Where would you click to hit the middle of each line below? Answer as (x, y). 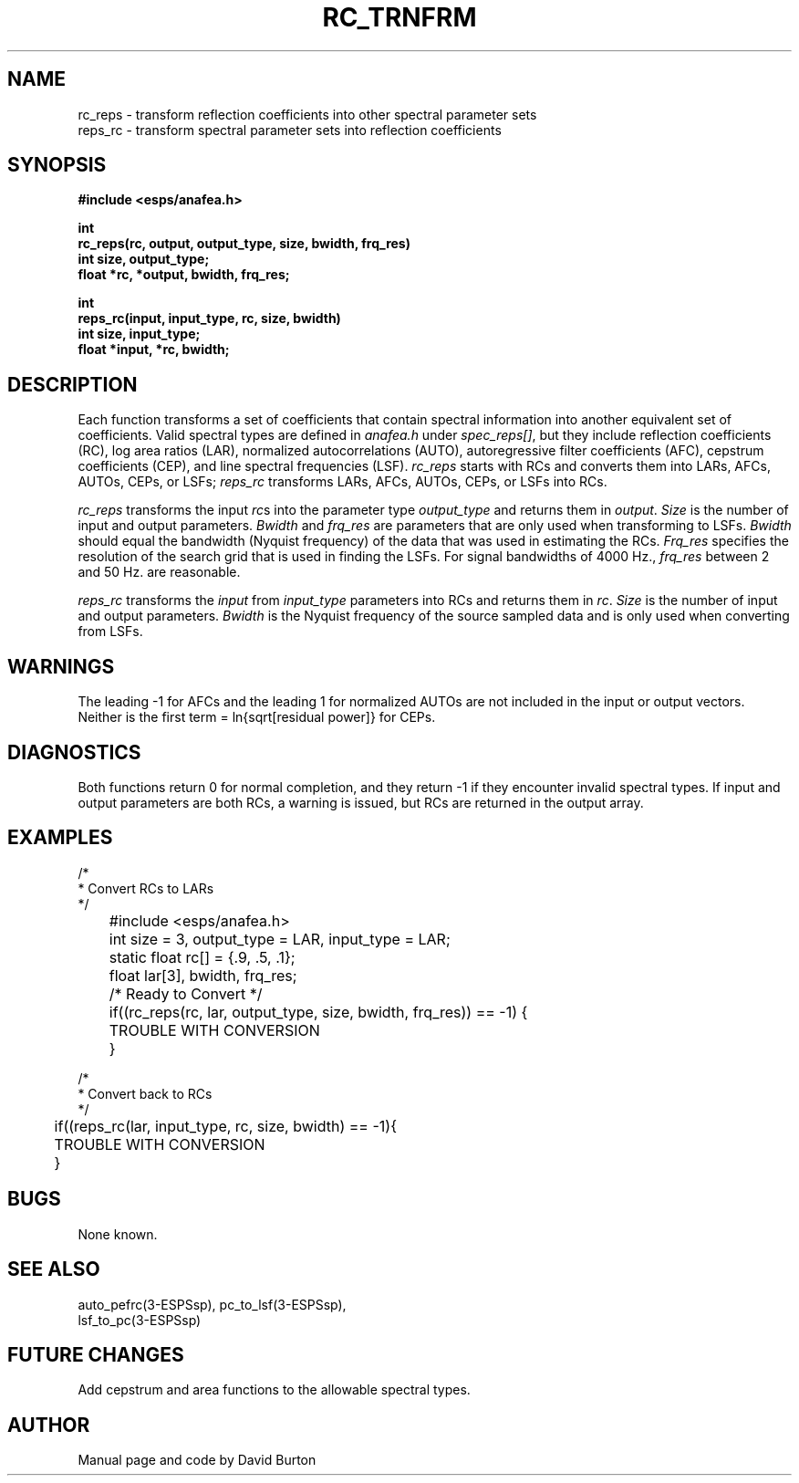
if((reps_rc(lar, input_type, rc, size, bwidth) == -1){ (225, 1126)
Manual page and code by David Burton (197, 1460)
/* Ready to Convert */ (186, 993)
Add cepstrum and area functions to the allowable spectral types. (274, 1390)
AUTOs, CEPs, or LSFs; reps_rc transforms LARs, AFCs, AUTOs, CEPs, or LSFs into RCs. (342, 482)
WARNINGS (61, 666)
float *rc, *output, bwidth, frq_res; (184, 275)
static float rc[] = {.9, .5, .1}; (202, 957)
